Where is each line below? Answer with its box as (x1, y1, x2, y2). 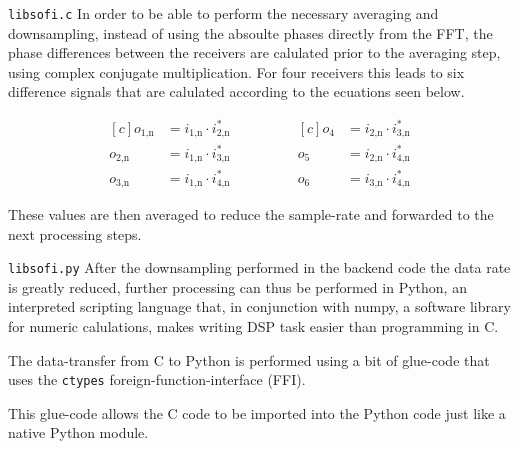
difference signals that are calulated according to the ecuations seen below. (8, 81, 465, 102)
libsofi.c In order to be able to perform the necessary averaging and (8, 3, 439, 23)
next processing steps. (8, 223, 142, 244)
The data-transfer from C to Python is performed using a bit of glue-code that (8, 349, 490, 370)
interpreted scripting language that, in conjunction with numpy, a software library (8, 296, 511, 317)
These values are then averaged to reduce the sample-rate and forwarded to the (8, 203, 494, 224)
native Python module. (8, 422, 149, 443)
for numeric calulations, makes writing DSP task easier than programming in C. (8, 316, 499, 337)
